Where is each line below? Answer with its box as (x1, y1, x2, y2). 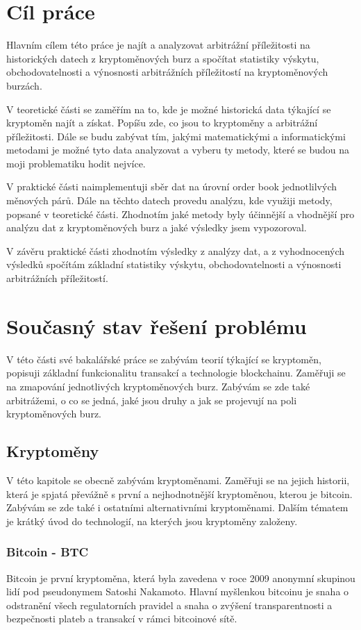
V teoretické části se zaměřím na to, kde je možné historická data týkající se (6, 101, 331, 116)
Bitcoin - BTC (6, 543, 89, 561)
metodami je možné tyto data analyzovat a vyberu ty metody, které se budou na (6, 142, 350, 157)
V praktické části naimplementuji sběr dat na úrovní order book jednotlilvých (6, 179, 337, 194)
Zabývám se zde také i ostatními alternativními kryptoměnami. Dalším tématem (6, 500, 349, 515)
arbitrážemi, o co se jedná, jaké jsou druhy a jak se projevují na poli (6, 392, 297, 407)
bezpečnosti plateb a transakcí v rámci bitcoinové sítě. (6, 611, 237, 626)
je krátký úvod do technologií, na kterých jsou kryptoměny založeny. (6, 513, 298, 528)
